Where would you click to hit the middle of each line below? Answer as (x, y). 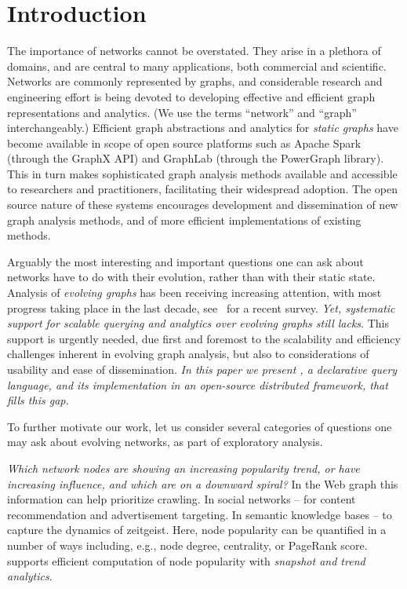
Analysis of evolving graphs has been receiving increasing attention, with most (194, 293)
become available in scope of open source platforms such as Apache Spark (184, 143)
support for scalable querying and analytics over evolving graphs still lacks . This (198, 323)
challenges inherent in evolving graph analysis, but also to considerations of (188, 354)
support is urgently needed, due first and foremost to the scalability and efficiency (204, 338)
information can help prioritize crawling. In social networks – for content (182, 499)
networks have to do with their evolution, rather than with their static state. (191, 277)
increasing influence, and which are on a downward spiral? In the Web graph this (203, 483)
